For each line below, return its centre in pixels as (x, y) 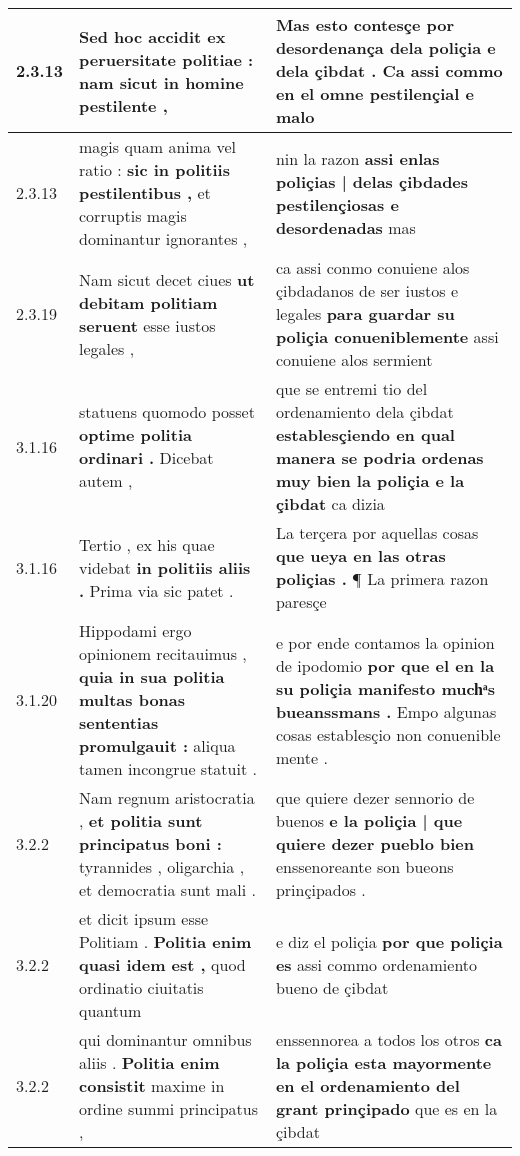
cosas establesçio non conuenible (388, 734)
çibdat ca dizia (330, 503)
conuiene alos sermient (354, 359)
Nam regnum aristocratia (167, 797)
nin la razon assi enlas (357, 158)
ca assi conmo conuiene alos (372, 267)
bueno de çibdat (332, 987)
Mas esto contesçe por (365, 24)
